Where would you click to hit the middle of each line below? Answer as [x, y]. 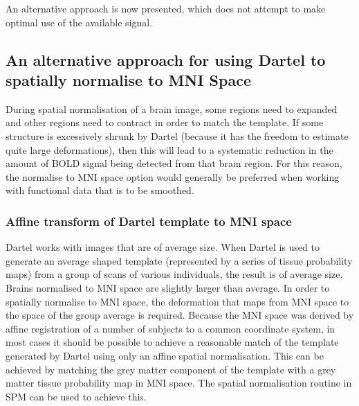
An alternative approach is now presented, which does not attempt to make [166, 8]
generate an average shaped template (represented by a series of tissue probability [179, 260]
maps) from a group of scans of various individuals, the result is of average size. [174, 274]
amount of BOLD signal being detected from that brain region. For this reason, [174, 163]
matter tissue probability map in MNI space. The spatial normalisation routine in [179, 383]
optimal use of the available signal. [79, 22]
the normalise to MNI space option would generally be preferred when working [173, 176]
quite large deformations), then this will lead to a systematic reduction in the [169, 149]
